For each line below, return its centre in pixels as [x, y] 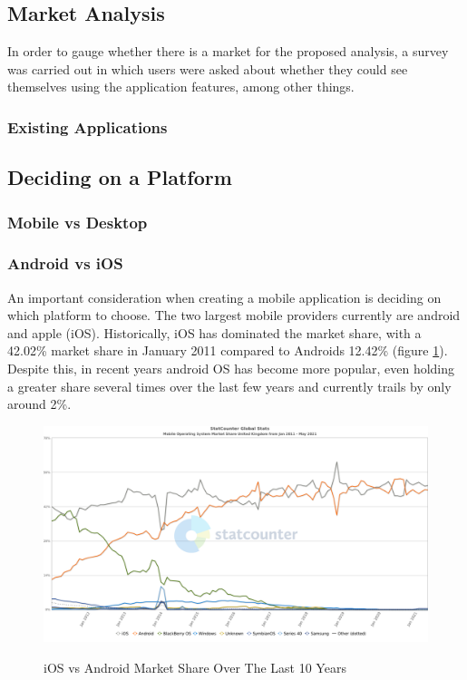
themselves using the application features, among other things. [181, 87]
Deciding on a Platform [120, 177]
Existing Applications [88, 126]
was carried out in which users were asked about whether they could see [208, 68]
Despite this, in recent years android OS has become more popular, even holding [231, 369]
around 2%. [39, 404]
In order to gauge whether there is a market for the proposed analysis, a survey [228, 51]
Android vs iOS [65, 263]
